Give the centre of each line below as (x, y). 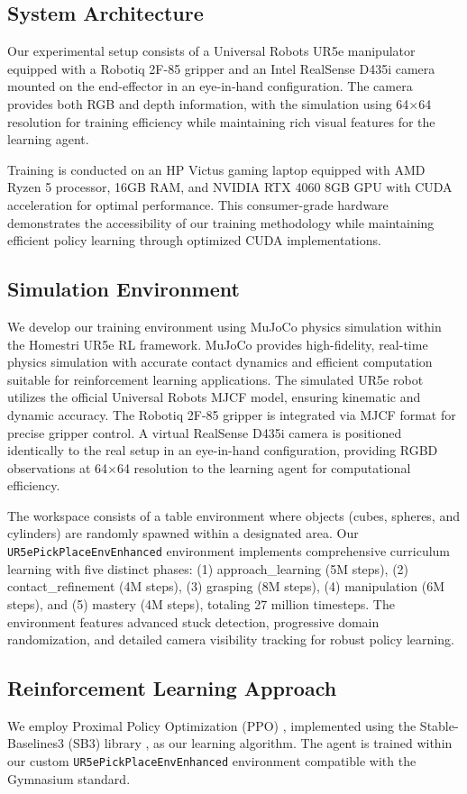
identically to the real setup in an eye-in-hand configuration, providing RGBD (223, 450)
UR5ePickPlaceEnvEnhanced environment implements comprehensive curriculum (229, 551)
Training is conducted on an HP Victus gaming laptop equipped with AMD (216, 169)
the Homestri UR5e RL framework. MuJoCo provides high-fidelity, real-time (218, 344)
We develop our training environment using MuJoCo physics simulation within (224, 326)
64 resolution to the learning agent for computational (264, 467)
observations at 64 (58, 467)
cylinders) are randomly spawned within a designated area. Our (183, 533)
